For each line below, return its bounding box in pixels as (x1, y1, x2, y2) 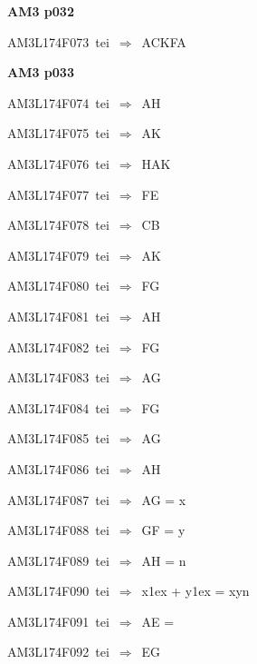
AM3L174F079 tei (7, 245, 109, 264)
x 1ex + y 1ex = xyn (141, 581, 250, 600)
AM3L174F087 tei (7, 490, 109, 509)
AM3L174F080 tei (7, 276, 109, 295)
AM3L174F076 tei (7, 154, 109, 173)
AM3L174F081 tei (7, 306, 109, 325)
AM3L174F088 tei (7, 520, 109, 540)
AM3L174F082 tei (7, 337, 109, 356)
